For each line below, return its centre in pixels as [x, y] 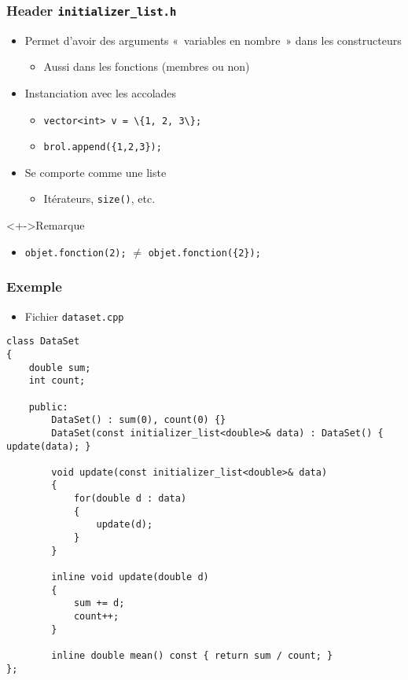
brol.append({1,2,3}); [103, 147]
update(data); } [49, 446]
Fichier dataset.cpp [74, 316]
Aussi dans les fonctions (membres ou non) [147, 66]
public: [48, 407]
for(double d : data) [130, 499]
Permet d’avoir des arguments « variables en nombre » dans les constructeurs [213, 40]
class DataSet [43, 342]
